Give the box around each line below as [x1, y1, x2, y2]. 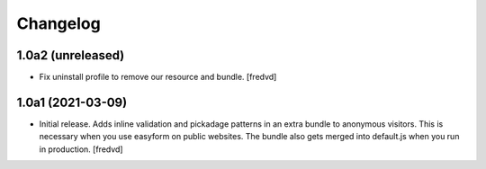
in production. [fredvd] [39, 144, 123, 155]
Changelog [16, 13, 101, 33]
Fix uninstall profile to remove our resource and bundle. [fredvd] [39, 72, 277, 83]
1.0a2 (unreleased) [16, 48, 125, 63]
